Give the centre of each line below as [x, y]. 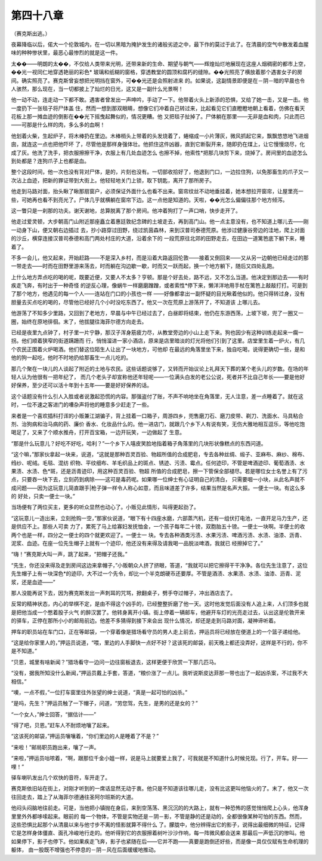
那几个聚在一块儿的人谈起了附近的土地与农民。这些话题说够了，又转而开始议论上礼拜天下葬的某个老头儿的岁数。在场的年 [160, 368]
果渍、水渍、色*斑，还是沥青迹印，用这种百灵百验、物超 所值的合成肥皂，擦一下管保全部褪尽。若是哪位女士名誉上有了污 [159, 471]
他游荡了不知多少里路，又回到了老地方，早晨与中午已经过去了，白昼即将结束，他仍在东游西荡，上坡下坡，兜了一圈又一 [157, 313]
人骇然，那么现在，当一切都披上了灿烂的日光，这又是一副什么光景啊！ [97, 88]
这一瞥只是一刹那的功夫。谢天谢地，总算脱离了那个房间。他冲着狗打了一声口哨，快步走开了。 [126, 210]
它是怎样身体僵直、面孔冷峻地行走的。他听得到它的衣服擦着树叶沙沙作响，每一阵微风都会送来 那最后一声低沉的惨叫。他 [158, 833]
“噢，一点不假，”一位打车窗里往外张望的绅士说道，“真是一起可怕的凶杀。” [99, 692]
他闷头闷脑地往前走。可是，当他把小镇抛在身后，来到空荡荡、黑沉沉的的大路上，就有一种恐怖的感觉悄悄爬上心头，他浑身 [160, 808]
